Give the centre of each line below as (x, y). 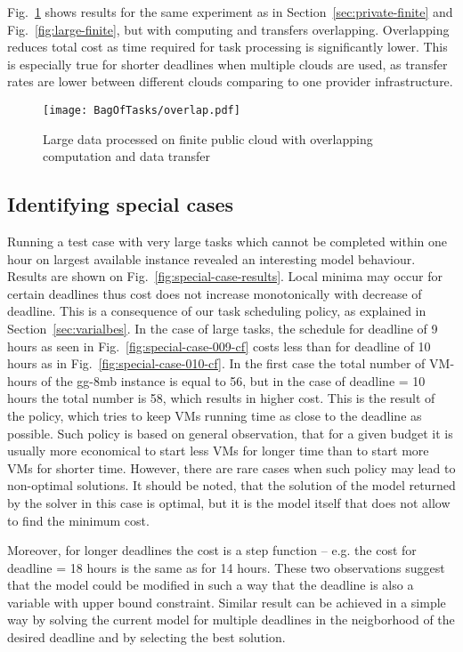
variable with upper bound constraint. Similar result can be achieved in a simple (227, 602)
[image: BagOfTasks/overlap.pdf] (142, 110)
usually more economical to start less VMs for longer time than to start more (218, 451)
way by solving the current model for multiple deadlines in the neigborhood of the (231, 620)
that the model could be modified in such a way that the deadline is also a (211, 585)
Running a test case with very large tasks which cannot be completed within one (227, 241)
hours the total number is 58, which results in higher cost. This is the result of (221, 398)
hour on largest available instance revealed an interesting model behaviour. (211, 258)
